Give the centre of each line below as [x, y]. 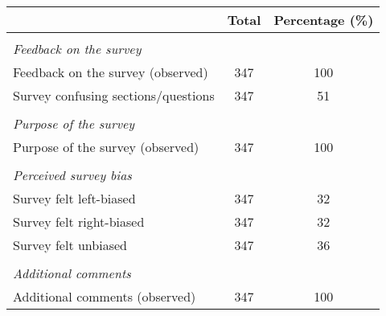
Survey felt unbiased [70, 245]
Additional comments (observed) [105, 296]
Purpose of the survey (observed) [106, 147]
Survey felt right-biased [79, 222]
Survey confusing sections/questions [114, 95]
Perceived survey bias [72, 175]
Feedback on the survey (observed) [111, 72]
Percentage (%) [324, 20]
